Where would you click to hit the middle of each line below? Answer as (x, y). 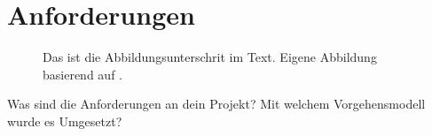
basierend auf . (82, 74)
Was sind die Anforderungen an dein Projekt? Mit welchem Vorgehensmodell (216, 104)
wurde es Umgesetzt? (65, 121)
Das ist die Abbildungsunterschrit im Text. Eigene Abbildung (210, 57)
